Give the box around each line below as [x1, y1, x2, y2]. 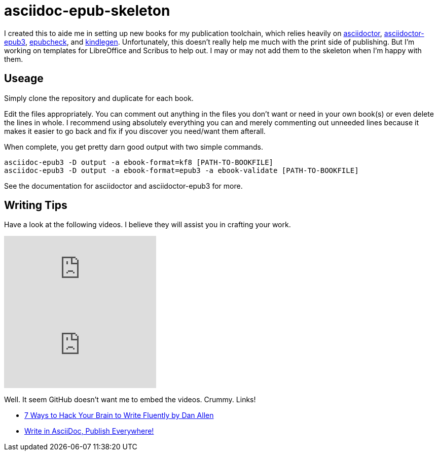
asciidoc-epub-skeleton [4, 2, 170, 19]
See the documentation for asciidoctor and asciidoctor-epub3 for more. [4, 181, 243, 190]
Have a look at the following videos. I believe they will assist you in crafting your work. [4, 220, 291, 229]
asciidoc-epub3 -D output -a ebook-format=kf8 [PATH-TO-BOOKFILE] [4, 158, 274, 166]
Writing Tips [4, 199, 67, 212]
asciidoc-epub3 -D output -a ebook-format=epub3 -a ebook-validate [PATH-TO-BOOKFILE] [4, 166, 359, 174]
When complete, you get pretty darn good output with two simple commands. [4, 142, 264, 151]
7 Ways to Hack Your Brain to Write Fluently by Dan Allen [24, 411, 214, 420]
